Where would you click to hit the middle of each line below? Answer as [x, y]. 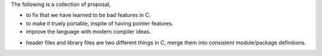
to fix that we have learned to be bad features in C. [88, 15]
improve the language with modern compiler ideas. [89, 32]
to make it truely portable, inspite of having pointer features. [100, 23]
